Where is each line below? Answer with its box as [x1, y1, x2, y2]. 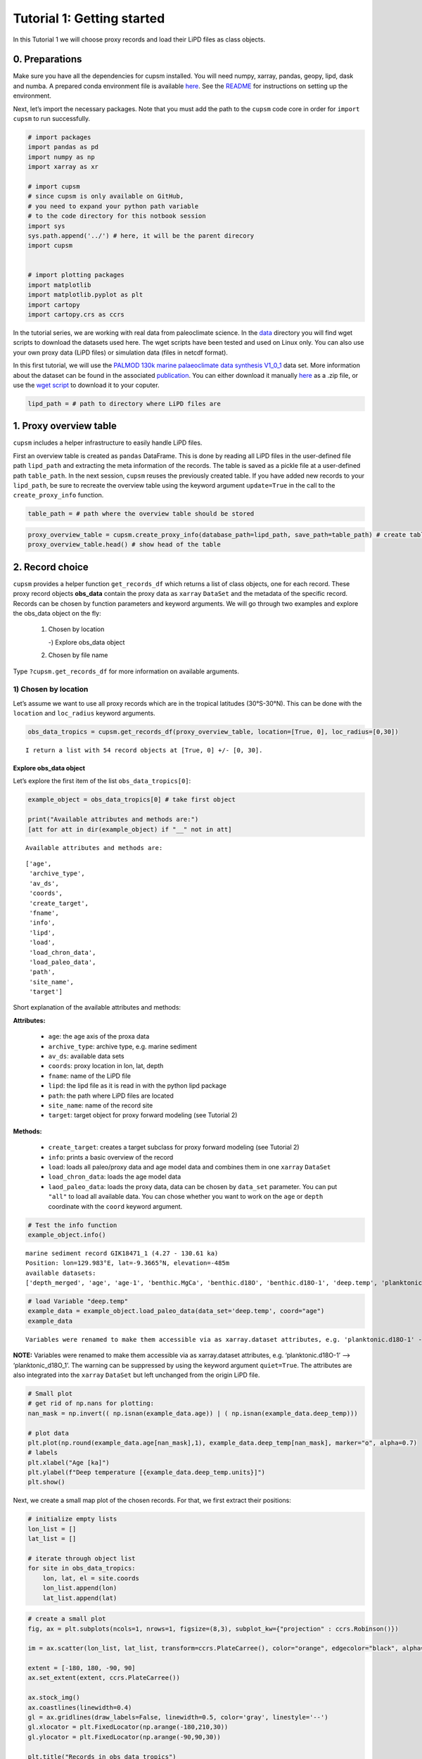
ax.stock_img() [27, 1694, 80, 1702]
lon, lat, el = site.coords [42, 1574, 140, 1582]
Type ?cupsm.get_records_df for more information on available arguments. [13, 667, 239, 675]
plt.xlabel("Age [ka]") [27, 1459, 110, 1466]
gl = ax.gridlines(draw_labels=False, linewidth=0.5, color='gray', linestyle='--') [27, 1713, 328, 1722]
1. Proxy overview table [13, 420, 117, 432]
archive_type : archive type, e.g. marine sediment [48, 1042, 197, 1050]
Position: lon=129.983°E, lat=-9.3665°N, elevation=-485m [25, 1259, 230, 1267]
